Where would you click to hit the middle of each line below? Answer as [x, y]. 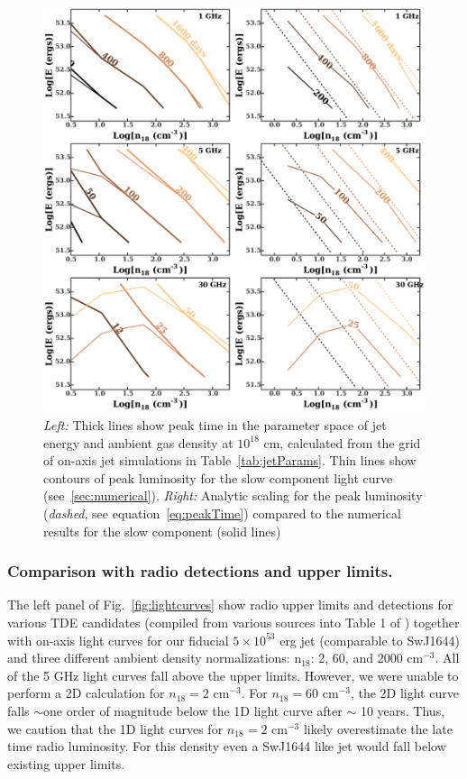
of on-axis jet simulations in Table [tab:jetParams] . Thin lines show [230, 460]
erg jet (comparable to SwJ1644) [370, 640]
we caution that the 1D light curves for [115, 728]
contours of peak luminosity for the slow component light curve [218, 477]
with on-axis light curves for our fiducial [118, 640]
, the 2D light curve [404, 693]
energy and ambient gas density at [138, 442]
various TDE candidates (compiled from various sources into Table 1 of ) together [233, 623]
